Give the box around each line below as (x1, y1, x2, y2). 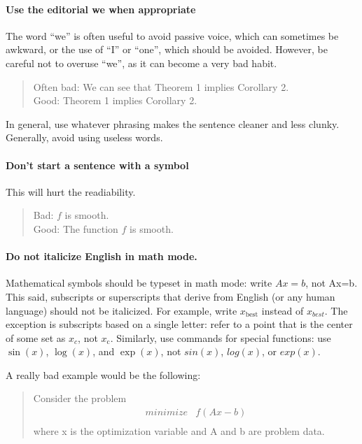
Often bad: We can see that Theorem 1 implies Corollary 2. (33, 79, 289, 94)
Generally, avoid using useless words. (6, 130, 163, 145)
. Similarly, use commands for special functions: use (110, 330, 331, 345)
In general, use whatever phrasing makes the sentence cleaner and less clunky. (6, 116, 340, 131)
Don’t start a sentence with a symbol (6, 157, 189, 172)
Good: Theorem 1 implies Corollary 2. (33, 93, 197, 108)
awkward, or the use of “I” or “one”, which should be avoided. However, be (6, 42, 328, 57)
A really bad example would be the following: (6, 367, 201, 382)
